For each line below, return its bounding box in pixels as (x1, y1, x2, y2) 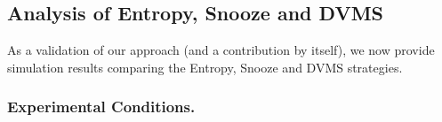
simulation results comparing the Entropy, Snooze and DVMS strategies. (7, 57, 403, 76)
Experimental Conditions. (7, 95, 196, 118)
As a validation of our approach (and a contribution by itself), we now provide (7, 41, 435, 59)
